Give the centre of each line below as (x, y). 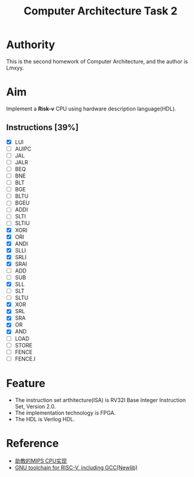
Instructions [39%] (43, 127)
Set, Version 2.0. (35, 406)
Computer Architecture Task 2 (101, 11)
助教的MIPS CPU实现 (41, 461)
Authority (31, 45)
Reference (32, 443)
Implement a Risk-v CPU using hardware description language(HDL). (91, 109)
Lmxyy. (15, 68)
